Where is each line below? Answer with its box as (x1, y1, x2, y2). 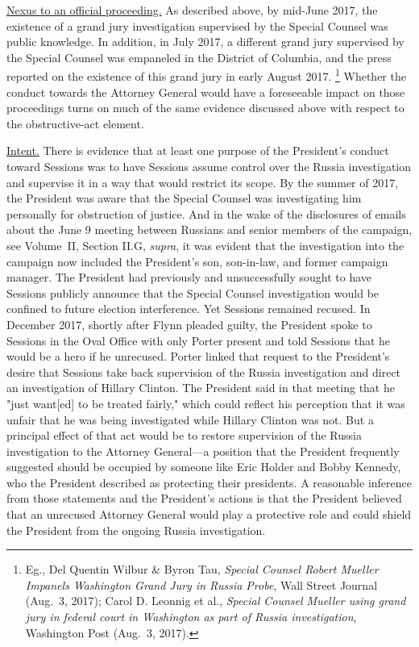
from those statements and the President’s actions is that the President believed (6, 490, 402, 507)
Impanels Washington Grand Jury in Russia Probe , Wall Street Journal (25, 576, 378, 593)
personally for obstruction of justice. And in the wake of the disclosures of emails (6, 205, 406, 222)
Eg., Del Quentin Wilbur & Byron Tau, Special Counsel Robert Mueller (25, 561, 379, 578)
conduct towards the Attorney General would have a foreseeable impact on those (6, 83, 405, 100)
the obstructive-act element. (6, 115, 144, 131)
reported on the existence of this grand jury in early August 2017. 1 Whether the (6, 65, 406, 85)
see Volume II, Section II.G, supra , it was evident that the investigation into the (6, 236, 404, 253)
